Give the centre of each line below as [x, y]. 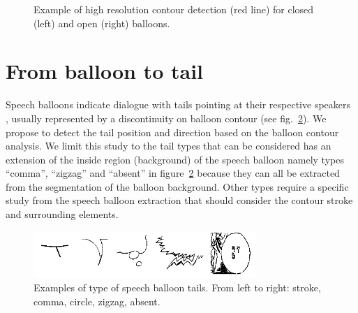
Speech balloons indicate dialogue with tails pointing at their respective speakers [178, 104]
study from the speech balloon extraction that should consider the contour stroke [179, 200]
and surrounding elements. [62, 214]
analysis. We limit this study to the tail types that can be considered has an [169, 146]
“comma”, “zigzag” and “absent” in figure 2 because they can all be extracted [173, 173]
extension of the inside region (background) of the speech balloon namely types [175, 159]
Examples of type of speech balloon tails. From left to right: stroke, [177, 287]
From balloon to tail [104, 71]
